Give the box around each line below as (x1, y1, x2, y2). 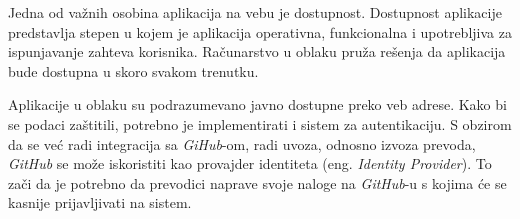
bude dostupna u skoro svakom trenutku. (8, 60, 259, 81)
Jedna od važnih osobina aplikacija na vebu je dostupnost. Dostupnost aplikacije (8, 2, 502, 22)
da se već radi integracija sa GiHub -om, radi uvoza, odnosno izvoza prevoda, (8, 133, 476, 154)
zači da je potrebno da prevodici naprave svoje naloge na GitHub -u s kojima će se (8, 172, 507, 193)
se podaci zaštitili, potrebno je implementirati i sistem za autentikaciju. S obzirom (8, 113, 512, 134)
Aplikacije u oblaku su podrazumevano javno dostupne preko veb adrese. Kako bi (8, 94, 507, 115)
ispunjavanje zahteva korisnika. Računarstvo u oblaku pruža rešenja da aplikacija (8, 41, 506, 62)
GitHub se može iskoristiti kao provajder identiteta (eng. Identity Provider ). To (8, 153, 492, 174)
